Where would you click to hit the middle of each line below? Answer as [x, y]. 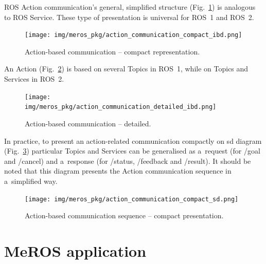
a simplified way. [31, 181]
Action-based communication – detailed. [88, 123]
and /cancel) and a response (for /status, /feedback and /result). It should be [128, 161]
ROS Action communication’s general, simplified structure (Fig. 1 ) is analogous [130, 7]
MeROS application [75, 250]
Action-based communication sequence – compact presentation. [124, 215]
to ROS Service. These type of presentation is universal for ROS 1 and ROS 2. [129, 17]
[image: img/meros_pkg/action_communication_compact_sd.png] [132, 199]
